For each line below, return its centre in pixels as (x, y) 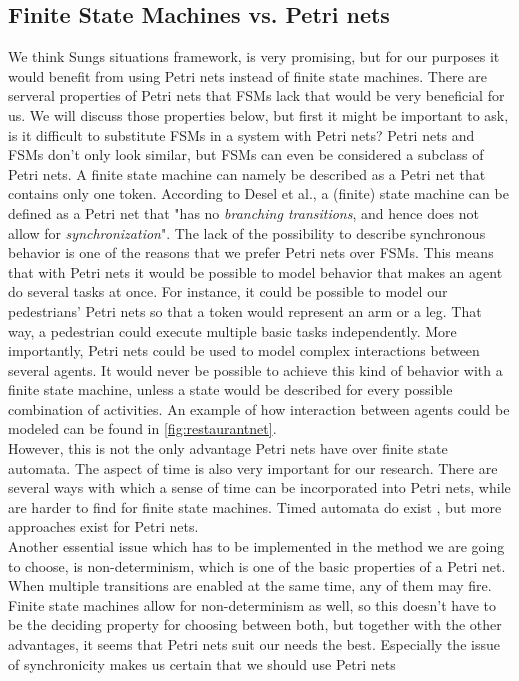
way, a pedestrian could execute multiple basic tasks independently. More (232, 330)
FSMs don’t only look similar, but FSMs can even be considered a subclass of (246, 154)
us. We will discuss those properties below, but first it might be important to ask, (258, 114)
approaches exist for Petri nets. (103, 526)
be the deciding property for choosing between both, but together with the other (255, 624)
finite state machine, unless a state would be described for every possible (230, 389)
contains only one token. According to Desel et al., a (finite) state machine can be (258, 193)
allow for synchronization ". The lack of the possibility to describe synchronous (247, 232)
